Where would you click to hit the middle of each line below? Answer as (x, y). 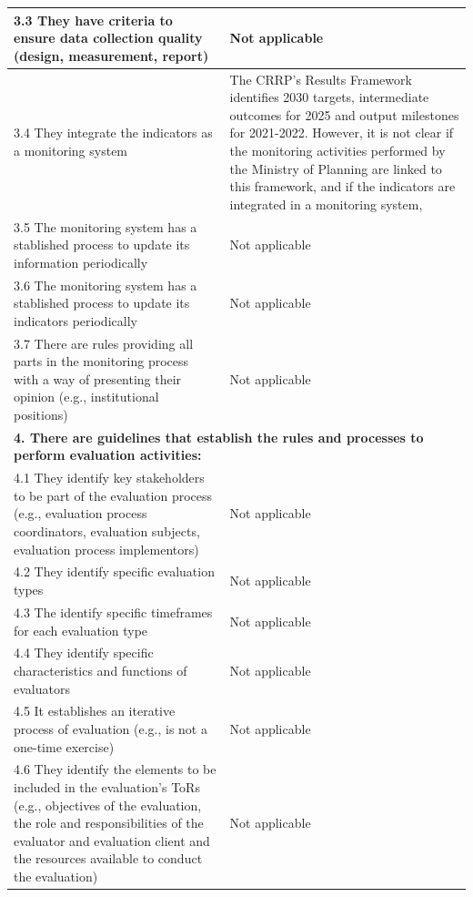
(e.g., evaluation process (81, 513)
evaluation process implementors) (106, 549)
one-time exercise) (64, 746)
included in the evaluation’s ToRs (107, 787)
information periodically (81, 262)
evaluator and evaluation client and (112, 840)
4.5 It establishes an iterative (95, 711)
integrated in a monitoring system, (326, 204)
